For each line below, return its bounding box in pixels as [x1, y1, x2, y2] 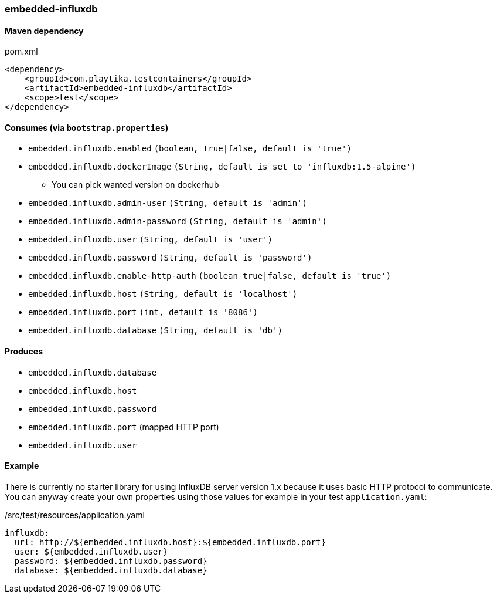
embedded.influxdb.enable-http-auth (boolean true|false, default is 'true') [28, 271, 392, 281]
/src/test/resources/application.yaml [5, 509, 145, 520]
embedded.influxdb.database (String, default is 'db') [28, 326, 282, 336]
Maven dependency [5, 25, 84, 36]
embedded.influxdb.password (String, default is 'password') [28, 253, 312, 263]
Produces [5, 346, 43, 357]
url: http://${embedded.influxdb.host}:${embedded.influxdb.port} [14, 537, 326, 547]
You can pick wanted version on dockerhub [52, 180, 219, 190]
